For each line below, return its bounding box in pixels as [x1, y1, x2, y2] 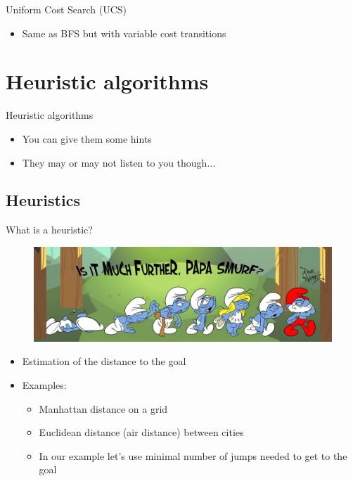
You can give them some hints [22, 131, 152, 146]
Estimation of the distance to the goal [22, 354, 186, 368]
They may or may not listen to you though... [22, 155, 216, 169]
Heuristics [6, 189, 80, 211]
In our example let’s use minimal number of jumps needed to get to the [39, 448, 347, 463]
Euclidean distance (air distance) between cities [39, 425, 244, 440]
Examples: [22, 378, 67, 392]
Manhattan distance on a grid [39, 401, 168, 416]
